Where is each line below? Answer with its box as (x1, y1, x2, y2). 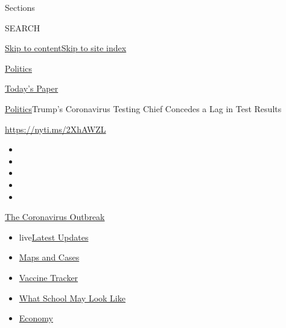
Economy (19, 312, 53, 324)
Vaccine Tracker (19, 271, 78, 283)
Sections (5, 1, 35, 13)
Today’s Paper (5, 82, 59, 95)
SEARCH (5, 21, 40, 34)
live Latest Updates (19, 230, 89, 243)
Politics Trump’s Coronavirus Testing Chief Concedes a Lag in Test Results (5, 102, 282, 115)
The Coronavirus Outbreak (5, 210, 105, 223)
